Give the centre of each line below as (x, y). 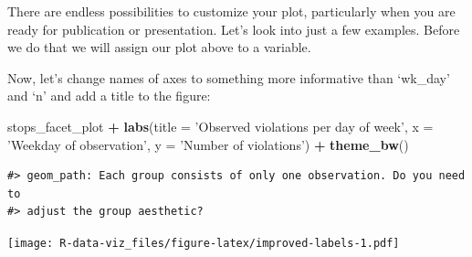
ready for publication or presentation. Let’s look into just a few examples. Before (234, 29)
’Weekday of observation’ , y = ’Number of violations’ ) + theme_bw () (208, 144)
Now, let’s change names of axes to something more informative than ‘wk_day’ (229, 77)
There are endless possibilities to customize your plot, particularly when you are (231, 11)
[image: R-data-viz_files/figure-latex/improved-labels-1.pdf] (204, 243)
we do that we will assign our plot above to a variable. (159, 47)
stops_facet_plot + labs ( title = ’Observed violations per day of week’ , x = (220, 126)
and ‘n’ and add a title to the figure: (109, 96)
